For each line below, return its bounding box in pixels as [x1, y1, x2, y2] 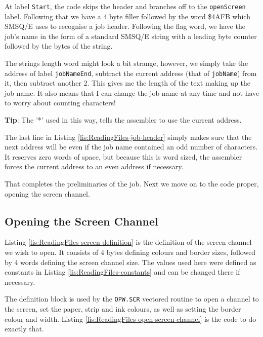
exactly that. [5, 323, 44, 334]
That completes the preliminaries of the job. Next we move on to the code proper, [5, 178, 259, 189]
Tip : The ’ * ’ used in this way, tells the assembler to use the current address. [5, 115, 242, 125]
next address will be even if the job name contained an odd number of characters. [5, 141, 258, 152]
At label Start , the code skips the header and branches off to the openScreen [5, 1, 246, 11]
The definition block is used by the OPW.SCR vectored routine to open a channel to [5, 293, 259, 304]
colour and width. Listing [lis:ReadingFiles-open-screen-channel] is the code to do [5, 313, 256, 324]
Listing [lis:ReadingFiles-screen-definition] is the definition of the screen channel [5, 237, 252, 247]
